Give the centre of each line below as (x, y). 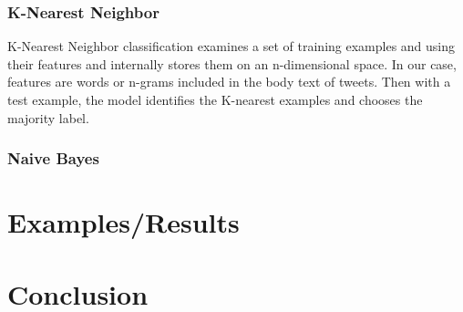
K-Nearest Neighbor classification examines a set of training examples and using (231, 46)
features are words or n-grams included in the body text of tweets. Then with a (229, 82)
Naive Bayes (53, 158)
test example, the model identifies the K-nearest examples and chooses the (215, 99)
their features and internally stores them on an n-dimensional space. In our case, (232, 63)
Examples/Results (123, 222)
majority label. (48, 117)
